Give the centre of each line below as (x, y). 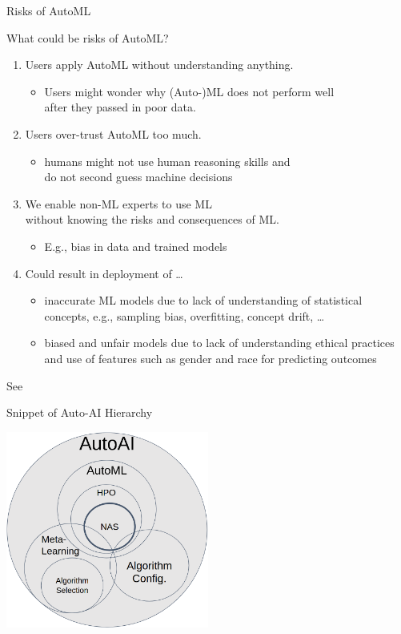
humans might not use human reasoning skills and (167, 161)
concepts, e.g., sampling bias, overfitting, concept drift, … (184, 315)
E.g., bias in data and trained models (136, 246)
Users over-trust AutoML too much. (113, 133)
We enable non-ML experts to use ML (118, 203)
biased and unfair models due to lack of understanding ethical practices (219, 343)
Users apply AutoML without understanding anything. (159, 65)
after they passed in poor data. (120, 107)
